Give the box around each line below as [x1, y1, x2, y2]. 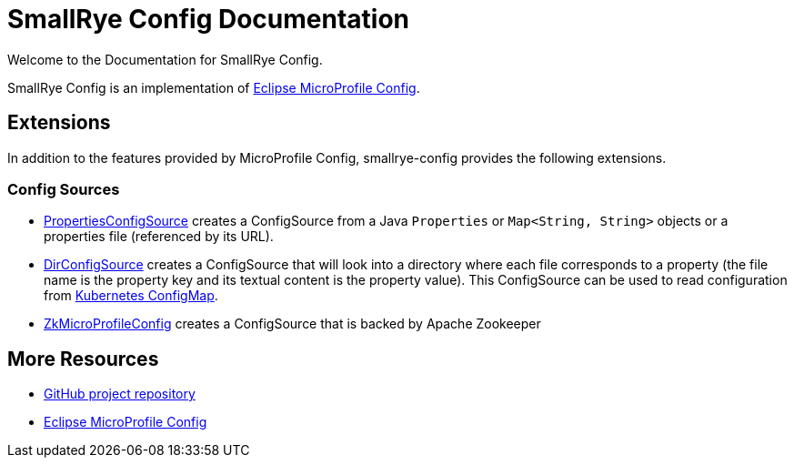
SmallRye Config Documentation [7, 4, 410, 35]
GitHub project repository [44, 386, 196, 402]
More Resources [7, 347, 159, 370]
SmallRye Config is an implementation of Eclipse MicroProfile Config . [7, 79, 420, 96]
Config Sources [7, 179, 120, 198]
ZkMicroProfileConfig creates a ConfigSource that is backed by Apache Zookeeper [44, 316, 541, 332]
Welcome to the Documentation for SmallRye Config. [7, 51, 323, 67]
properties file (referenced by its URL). [44, 228, 274, 245]
